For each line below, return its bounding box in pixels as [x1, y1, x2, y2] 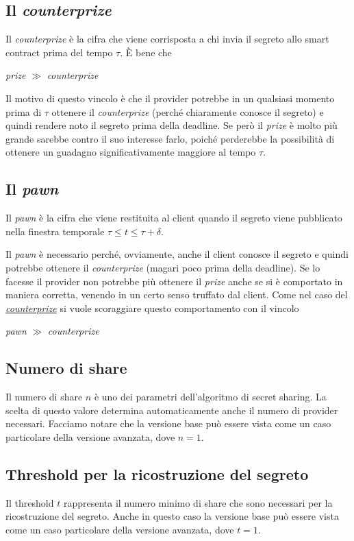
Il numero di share [5, 389, 83, 404]
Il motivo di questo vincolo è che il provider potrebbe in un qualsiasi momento [5, 91, 335, 105]
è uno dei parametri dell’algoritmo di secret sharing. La [94, 389, 327, 404]
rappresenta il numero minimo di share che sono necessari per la [63, 495, 333, 509]
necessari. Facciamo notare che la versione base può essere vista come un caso [5, 416, 331, 431]
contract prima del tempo [5, 45, 113, 59]
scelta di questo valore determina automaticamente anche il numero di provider [5, 402, 338, 417]
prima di [5, 104, 42, 119]
